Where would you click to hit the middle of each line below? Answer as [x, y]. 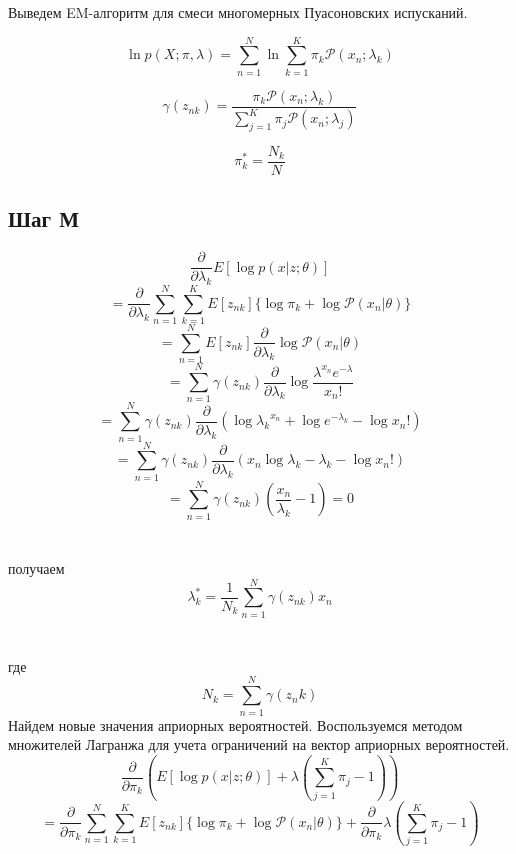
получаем [36, 567]
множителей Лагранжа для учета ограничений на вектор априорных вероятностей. [259, 744]
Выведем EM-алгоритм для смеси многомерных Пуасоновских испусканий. [238, 12]
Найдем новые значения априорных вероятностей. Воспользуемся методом [235, 724]
